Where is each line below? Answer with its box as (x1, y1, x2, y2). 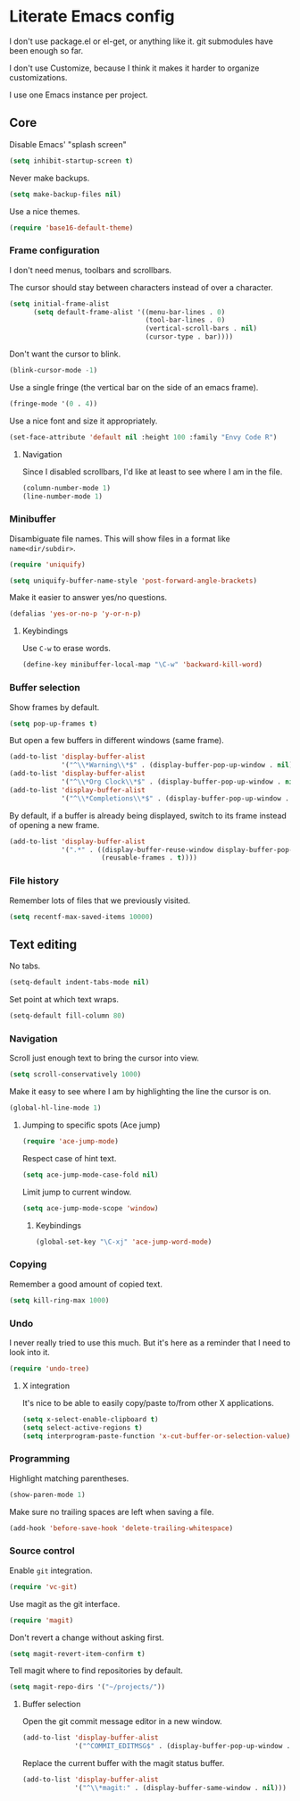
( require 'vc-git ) (9, 1582, 78, 1591)
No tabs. (9, 960, 41, 971)
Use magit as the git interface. (9, 1598, 121, 1609)
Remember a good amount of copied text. (9, 1278, 163, 1289)
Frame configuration (9, 244, 100, 256)
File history (9, 875, 60, 887)
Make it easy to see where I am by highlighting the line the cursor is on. (9, 1086, 271, 1097)
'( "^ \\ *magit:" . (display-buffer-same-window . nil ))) (74, 1783, 287, 1792)
